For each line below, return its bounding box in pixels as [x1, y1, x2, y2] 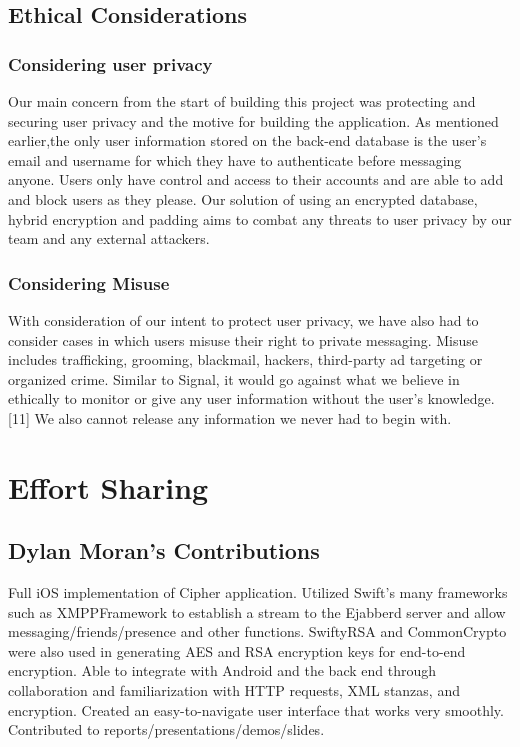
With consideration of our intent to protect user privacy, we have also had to [8, 309, 479, 330]
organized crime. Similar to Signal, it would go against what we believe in [8, 368, 460, 389]
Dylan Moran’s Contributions [8, 535, 320, 566]
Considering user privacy [8, 51, 213, 76]
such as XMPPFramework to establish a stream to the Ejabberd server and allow [8, 601, 506, 622]
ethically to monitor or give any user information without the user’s [8, 388, 424, 409]
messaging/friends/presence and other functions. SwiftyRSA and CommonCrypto [8, 621, 507, 642]
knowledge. [427, 388, 495, 409]
